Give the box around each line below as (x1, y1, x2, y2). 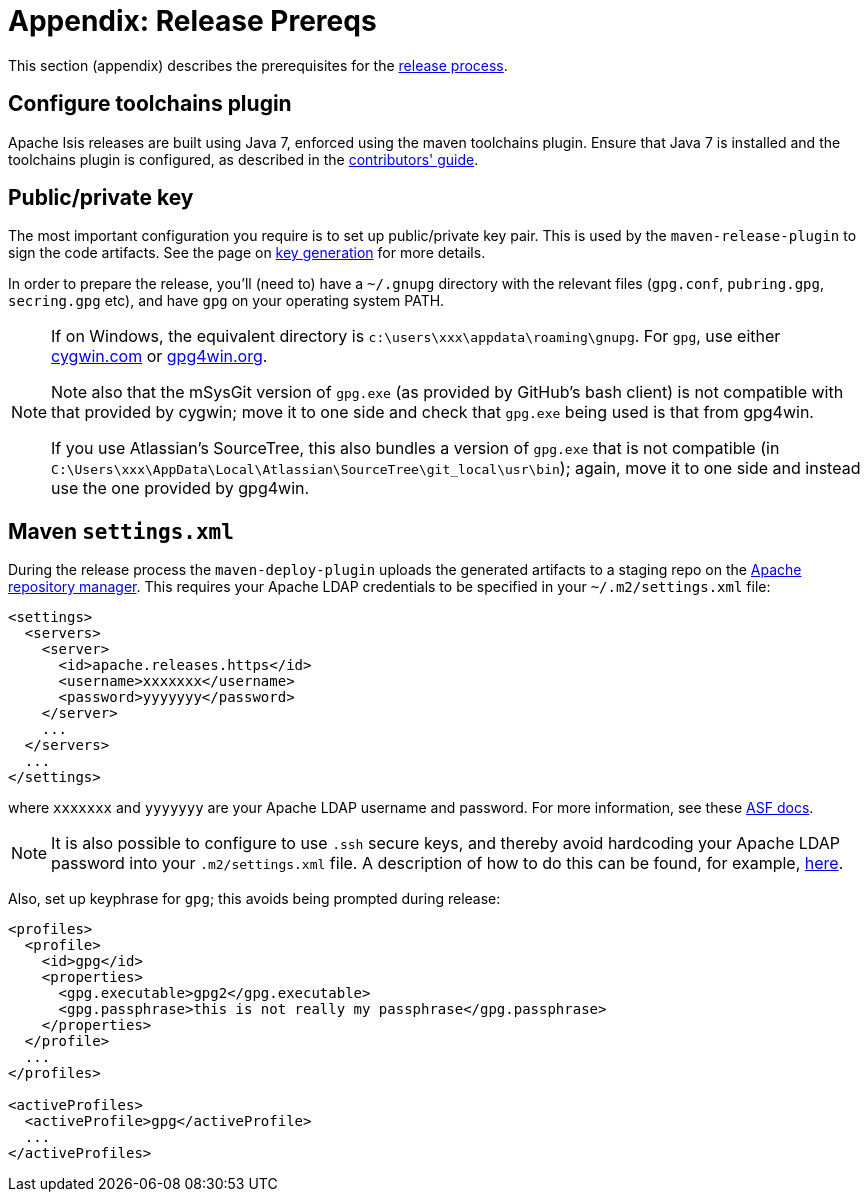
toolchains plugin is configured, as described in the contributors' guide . (8, 150, 479, 168)
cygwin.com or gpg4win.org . (51, 346, 268, 367)
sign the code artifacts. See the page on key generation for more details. (8, 244, 486, 262)
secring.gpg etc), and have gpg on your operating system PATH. (8, 292, 445, 310)
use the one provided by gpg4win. (51, 478, 310, 499)
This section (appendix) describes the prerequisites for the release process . (8, 56, 508, 74)
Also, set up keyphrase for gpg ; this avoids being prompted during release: (8, 890, 501, 908)
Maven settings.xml (8, 518, 234, 544)
